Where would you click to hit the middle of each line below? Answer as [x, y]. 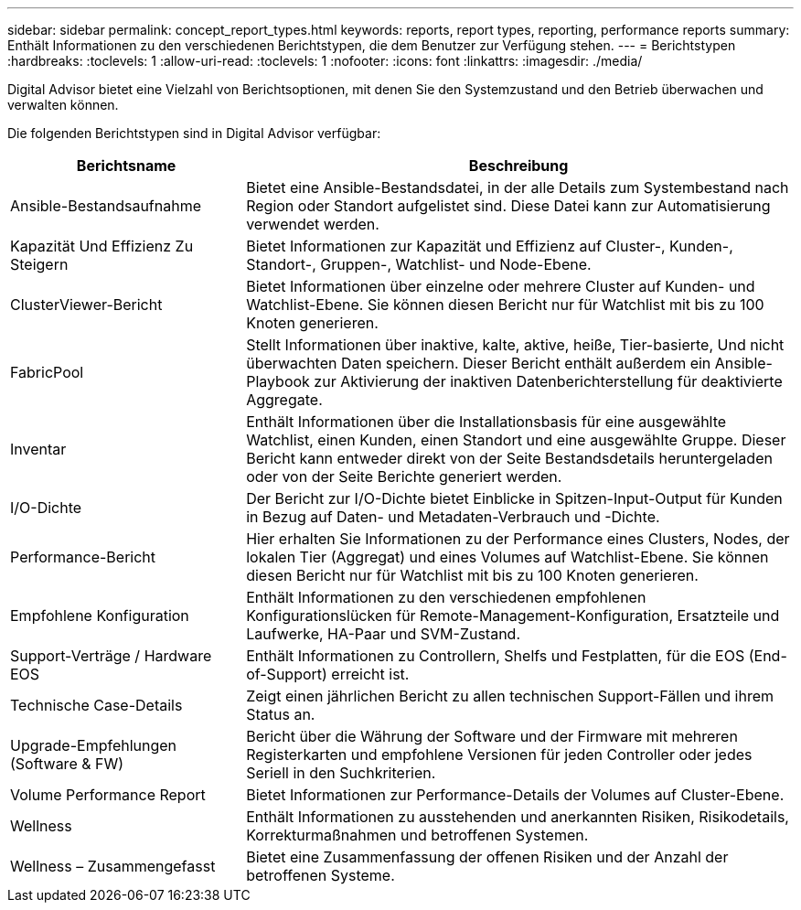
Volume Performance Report [108, 795]
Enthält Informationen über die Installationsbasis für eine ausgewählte [486, 422]
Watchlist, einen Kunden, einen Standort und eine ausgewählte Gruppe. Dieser [516, 440]
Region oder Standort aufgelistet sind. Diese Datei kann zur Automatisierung [508, 206]
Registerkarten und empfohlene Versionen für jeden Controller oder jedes [499, 755]
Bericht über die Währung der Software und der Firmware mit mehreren [492, 736]
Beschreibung [518, 166]
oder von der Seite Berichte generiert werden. [404, 476]
